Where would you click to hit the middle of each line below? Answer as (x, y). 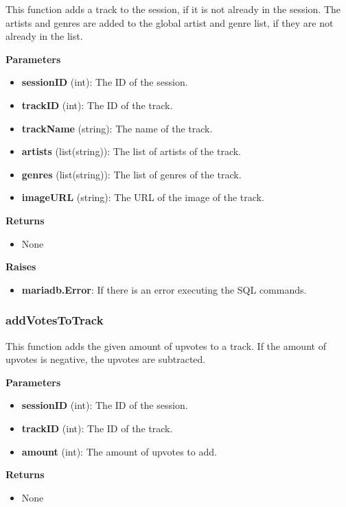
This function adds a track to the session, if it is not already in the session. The (173, 9)
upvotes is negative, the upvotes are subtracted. (106, 359)
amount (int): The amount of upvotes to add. (119, 451)
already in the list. (44, 36)
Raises (21, 267)
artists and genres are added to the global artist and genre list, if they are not (170, 22)
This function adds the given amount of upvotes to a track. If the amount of (166, 345)
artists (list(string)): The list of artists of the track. (131, 151)
